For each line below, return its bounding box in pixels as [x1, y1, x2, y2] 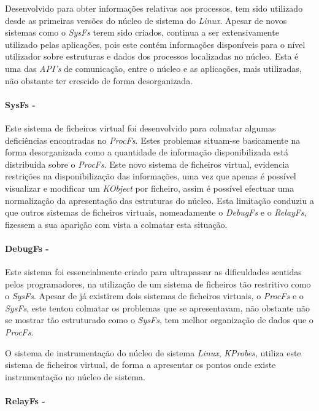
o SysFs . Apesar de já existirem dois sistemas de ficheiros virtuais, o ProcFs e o [5, 289, 304, 302]
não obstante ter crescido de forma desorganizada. [5, 74, 193, 87]
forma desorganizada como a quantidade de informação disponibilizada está [5, 146, 288, 159]
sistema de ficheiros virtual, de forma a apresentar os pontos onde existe [5, 358, 276, 371]
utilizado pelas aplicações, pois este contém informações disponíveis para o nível [5, 37, 306, 50]
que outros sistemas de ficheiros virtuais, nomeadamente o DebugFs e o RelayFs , [5, 206, 307, 219]
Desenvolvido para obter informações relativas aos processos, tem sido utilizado [5, 2, 303, 14]
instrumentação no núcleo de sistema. [5, 370, 145, 383]
